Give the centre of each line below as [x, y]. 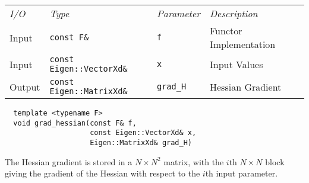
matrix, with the [194, 161]
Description [234, 13]
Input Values [237, 64]
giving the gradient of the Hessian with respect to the [103, 173]
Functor [226, 30]
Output [25, 86]
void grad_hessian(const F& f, [75, 123]
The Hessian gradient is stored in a [69, 161]
